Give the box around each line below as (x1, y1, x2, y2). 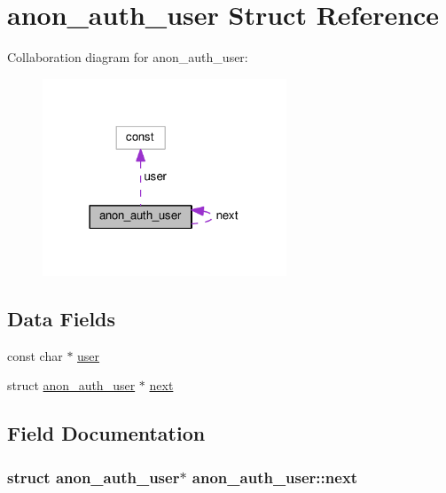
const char (7, 346, 63, 364)
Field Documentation (7, 419, 206, 447)
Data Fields (7, 304, 116, 332)
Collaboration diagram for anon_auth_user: (7, 48, 248, 67)
